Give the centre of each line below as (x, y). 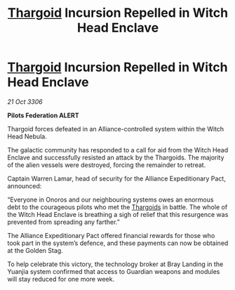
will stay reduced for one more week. (61, 279)
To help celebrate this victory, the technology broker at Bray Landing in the (115, 264)
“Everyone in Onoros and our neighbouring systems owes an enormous (110, 199)
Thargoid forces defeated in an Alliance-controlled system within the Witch (116, 128)
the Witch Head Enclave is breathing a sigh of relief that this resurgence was (118, 214)
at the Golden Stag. (35, 250)
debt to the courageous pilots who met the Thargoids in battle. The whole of (117, 207)
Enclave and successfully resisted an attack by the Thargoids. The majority (116, 157)
